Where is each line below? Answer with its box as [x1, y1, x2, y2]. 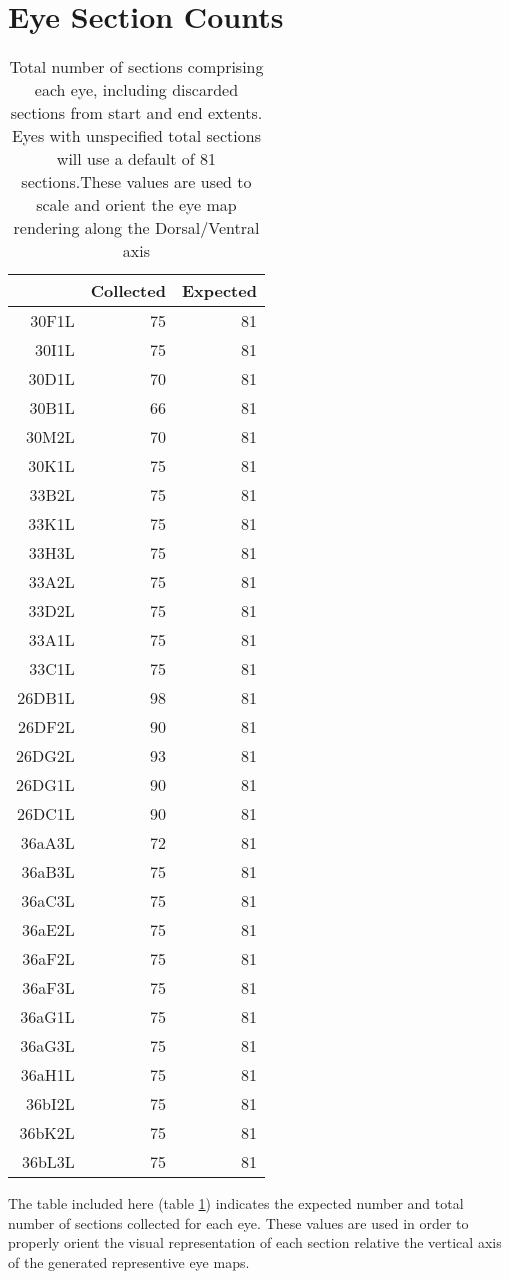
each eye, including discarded [34, 78, 239, 102]
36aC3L [21, 889, 75, 913]
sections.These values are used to [21, 170, 252, 194]
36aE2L [21, 918, 75, 942]
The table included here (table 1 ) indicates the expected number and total [8, 1193, 464, 1214]
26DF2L [18, 715, 75, 739]
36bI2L [26, 1092, 75, 1116]
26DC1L [17, 802, 75, 826]
